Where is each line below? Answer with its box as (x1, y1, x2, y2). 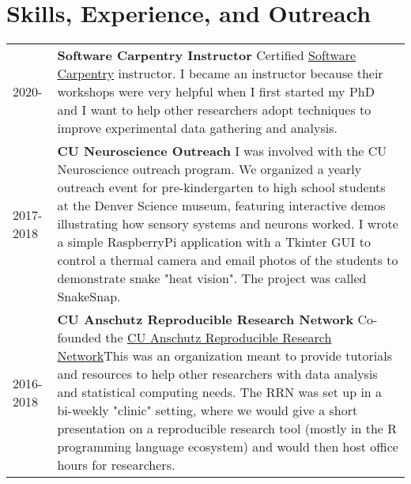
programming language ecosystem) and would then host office (57, 437, 398, 456)
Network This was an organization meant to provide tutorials (57, 346, 393, 365)
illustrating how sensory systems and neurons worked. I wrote (57, 214, 398, 233)
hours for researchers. (57, 456, 175, 475)
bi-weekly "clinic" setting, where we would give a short (57, 401, 358, 420)
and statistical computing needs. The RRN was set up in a (57, 383, 383, 402)
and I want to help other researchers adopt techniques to (57, 100, 371, 119)
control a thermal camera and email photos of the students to (57, 251, 398, 270)
